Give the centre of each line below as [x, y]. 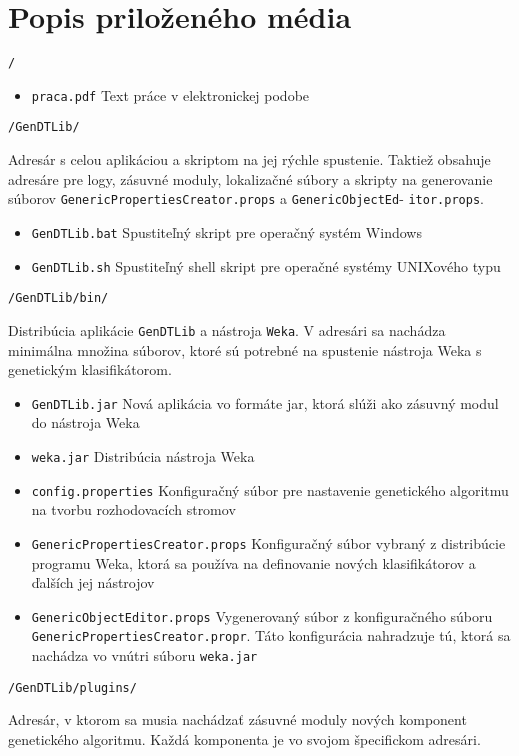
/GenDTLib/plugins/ [72, 687]
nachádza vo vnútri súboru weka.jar [144, 655]
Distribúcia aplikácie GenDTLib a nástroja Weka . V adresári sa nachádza [227, 329]
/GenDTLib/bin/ [58, 298]
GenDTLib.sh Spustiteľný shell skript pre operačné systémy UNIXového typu [266, 265]
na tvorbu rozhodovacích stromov [133, 509]
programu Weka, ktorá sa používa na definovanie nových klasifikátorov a [253, 562]
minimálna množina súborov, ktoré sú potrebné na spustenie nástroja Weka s [245, 349]
